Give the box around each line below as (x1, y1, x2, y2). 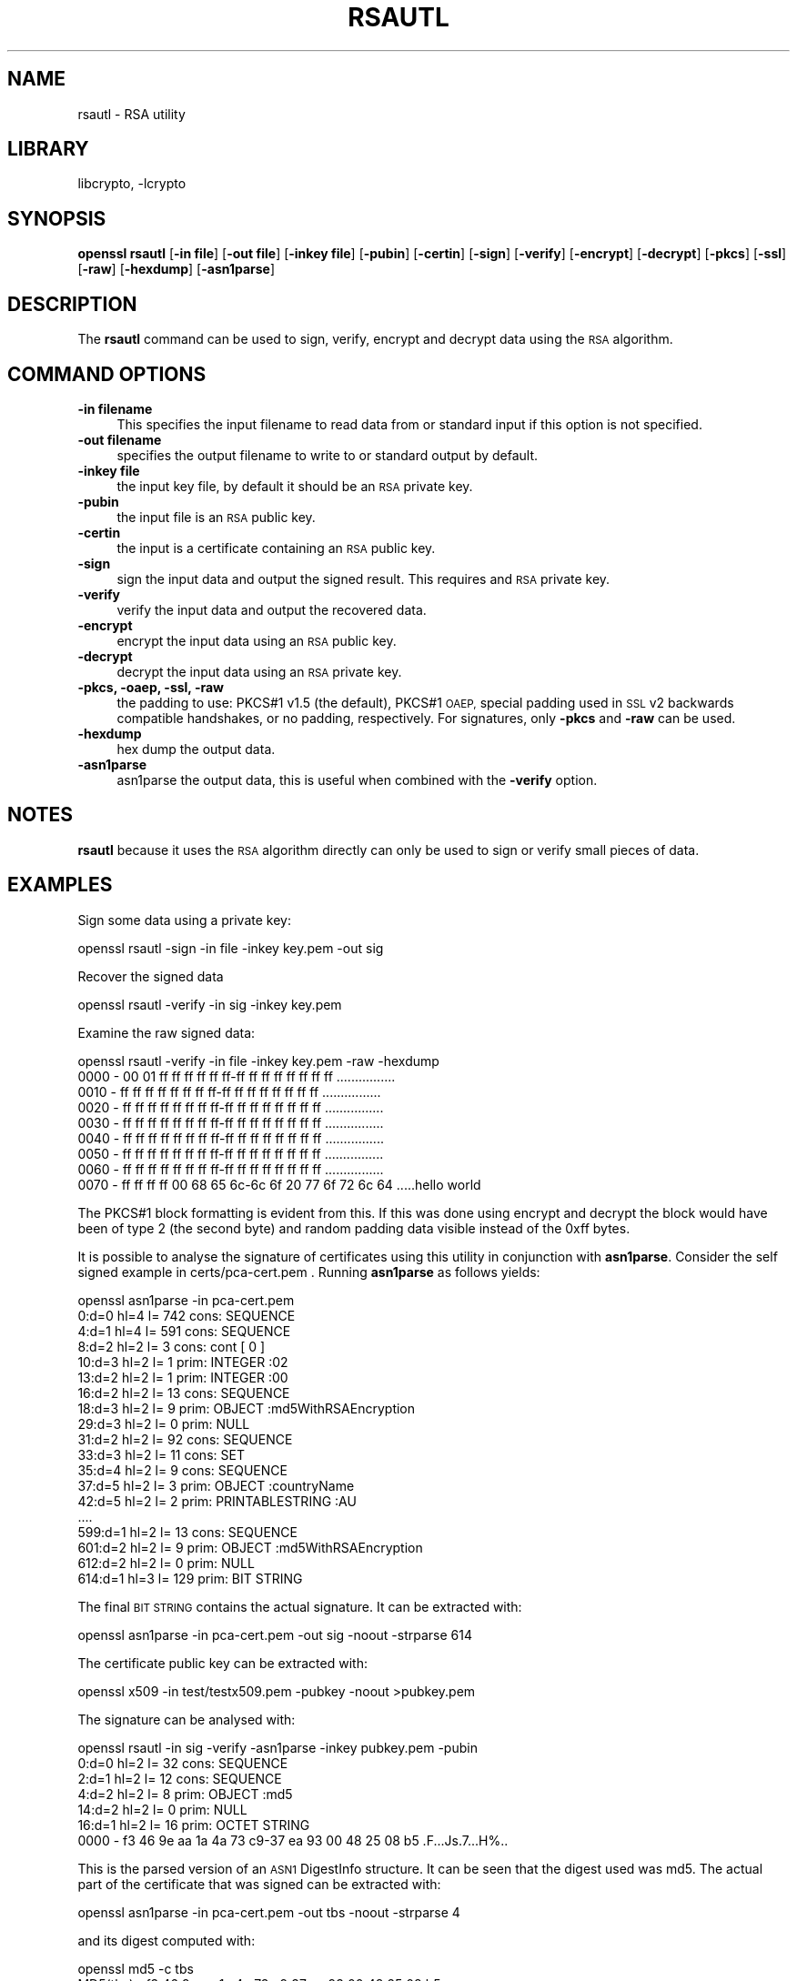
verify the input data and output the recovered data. (116, 601, 427, 618)
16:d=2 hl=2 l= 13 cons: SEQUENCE (77, 1384, 290, 1401)
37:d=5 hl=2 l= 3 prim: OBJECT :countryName (77, 1477, 355, 1493)
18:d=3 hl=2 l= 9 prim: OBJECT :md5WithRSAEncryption (77, 1400, 416, 1416)
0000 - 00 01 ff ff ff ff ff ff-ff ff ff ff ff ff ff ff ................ (77, 1068, 396, 1084)
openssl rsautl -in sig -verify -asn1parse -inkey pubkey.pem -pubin (77, 1739, 478, 1755)
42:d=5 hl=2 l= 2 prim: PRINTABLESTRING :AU (77, 1493, 357, 1509)
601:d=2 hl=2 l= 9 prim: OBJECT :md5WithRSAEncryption (77, 1539, 423, 1555)
